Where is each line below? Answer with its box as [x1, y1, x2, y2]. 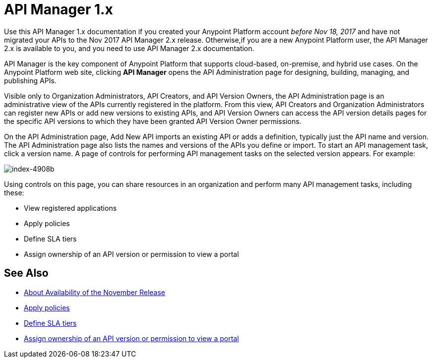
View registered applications [24, 203, 117, 212]
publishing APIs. [4, 76, 57, 85]
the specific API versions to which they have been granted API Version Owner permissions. [4, 117, 302, 125]
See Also [4, 267, 49, 280]
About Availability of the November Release [24, 288, 166, 297]
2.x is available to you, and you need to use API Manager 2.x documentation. [4, 44, 254, 53]
